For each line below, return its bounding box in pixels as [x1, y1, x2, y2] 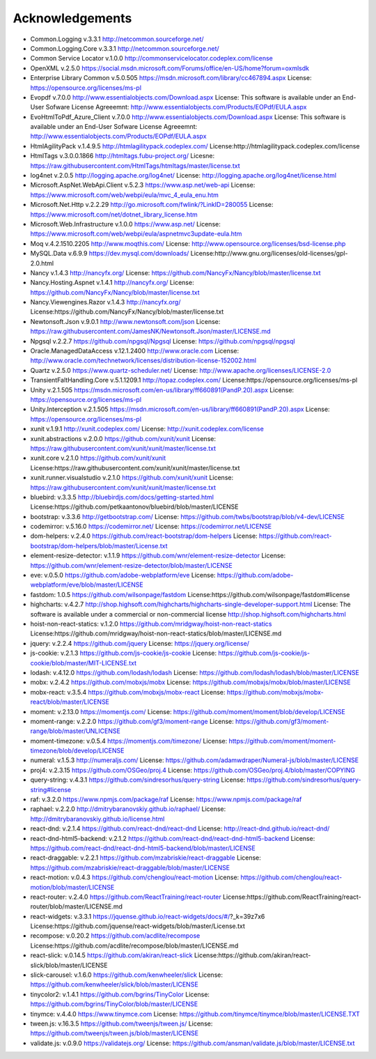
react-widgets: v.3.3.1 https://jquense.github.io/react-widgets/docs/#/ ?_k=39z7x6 [30, 912, 265, 920]
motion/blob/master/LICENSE [30, 883, 115, 891]
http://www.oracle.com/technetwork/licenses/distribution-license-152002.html [30, 356, 257, 365]
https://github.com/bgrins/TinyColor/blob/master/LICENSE [30, 1000, 198, 1008]
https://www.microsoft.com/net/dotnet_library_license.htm [30, 210, 198, 219]
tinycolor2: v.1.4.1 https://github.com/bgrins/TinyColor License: [30, 990, 210, 998]
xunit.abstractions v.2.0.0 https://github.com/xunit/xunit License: [30, 434, 216, 442]
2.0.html [30, 258, 54, 268]
